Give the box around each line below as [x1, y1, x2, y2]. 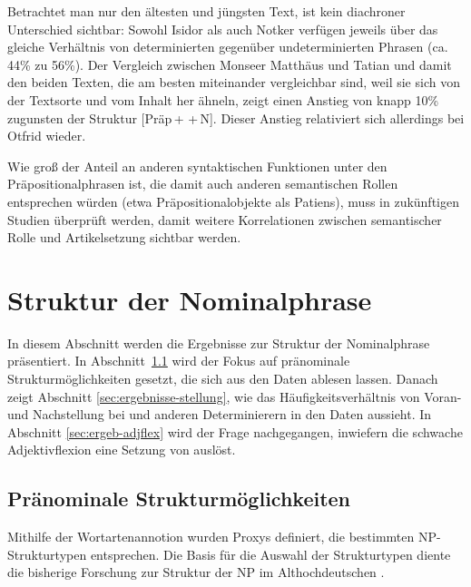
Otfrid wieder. [7, 126, 86, 145]
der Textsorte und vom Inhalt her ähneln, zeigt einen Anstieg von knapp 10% [7, 90, 439, 109]
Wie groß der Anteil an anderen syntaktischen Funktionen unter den [7, 156, 388, 175]
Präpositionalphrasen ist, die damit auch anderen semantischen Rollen [7, 174, 398, 193]
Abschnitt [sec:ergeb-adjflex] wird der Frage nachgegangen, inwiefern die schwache [7, 422, 463, 441]
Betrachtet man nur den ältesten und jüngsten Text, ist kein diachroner [7, 2, 406, 20]
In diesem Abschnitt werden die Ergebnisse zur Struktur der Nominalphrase [7, 333, 430, 352]
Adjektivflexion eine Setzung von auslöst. [7, 440, 236, 459]
